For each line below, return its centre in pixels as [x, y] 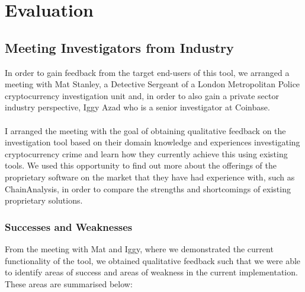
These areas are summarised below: [69, 283]
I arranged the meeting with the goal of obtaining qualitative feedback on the [145, 130]
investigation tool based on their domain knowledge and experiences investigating [152, 142]
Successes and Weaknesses [69, 226]
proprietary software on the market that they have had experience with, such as [150, 177]
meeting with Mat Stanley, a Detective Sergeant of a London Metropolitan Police [152, 84]
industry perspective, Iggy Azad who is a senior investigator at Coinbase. [137, 107]
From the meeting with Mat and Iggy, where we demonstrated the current [139, 248]
